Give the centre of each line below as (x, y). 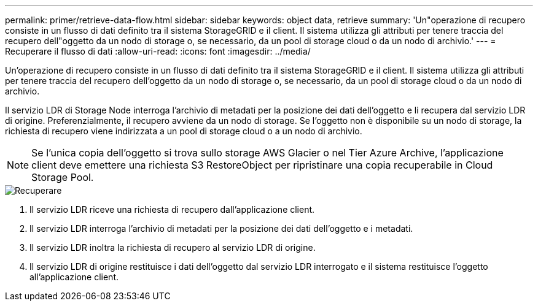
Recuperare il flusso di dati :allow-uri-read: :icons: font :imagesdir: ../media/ (158, 51)
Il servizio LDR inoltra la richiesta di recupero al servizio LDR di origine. (173, 247)
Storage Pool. (63, 177)
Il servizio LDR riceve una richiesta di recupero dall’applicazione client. (172, 209)
